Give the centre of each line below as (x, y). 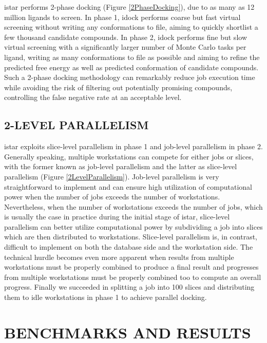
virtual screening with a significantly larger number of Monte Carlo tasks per (125, 47)
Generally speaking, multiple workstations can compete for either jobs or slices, (129, 156)
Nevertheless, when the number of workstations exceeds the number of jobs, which (133, 206)
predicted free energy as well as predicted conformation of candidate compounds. (131, 67)
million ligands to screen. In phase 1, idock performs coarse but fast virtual (122, 17)
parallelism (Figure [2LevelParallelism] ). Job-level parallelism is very (112, 176)
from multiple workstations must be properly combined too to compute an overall (133, 277)
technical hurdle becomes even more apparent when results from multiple (119, 257)
